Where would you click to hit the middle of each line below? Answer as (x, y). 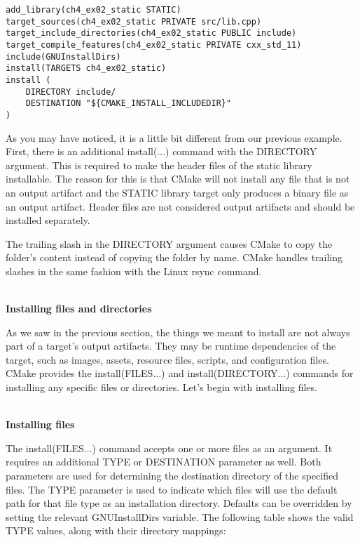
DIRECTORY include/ (71, 92)
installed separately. (48, 220)
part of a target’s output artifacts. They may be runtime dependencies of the (171, 346)
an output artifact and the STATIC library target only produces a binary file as (177, 192)
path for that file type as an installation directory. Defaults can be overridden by (179, 503)
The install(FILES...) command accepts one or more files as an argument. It (169, 448)
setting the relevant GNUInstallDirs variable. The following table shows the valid (180, 516)
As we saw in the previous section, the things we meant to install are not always (178, 332)
